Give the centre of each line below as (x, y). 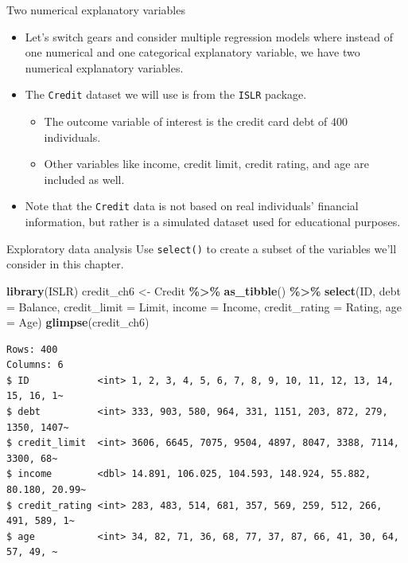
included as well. (84, 179)
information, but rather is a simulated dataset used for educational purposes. (213, 222)
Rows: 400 (32, 349)
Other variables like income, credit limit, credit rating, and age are (206, 164)
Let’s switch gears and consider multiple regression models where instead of (209, 36)
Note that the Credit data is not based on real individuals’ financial (192, 206)
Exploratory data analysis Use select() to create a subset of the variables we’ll (202, 248)
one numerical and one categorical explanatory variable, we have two (192, 52)
